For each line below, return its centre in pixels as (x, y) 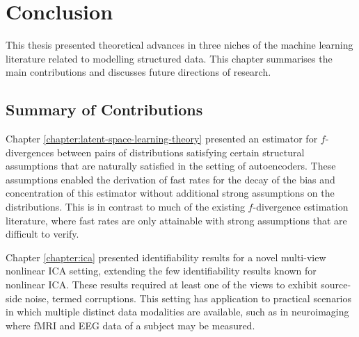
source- (336, 285)
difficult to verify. (42, 234)
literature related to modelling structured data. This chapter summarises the (169, 58)
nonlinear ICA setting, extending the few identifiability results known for (161, 271)
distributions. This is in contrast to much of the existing (125, 207)
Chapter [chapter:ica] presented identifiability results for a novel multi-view (166, 257)
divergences (30, 152)
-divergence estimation (301, 207)
